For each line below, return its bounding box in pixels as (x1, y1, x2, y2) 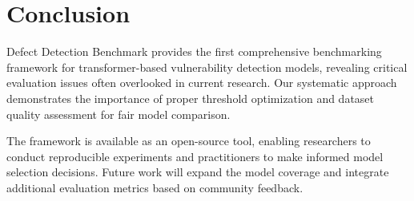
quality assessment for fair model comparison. (6, 105, 231, 122)
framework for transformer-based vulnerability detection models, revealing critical (6, 58, 408, 75)
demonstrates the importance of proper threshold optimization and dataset (6, 89, 375, 106)
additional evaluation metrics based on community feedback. (6, 179, 303, 195)
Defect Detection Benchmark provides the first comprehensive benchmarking (6, 43, 382, 60)
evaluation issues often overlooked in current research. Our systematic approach (6, 74, 397, 91)
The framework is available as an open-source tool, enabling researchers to (6, 132, 371, 149)
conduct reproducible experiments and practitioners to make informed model (6, 148, 384, 164)
